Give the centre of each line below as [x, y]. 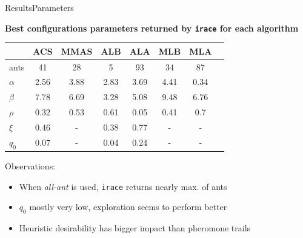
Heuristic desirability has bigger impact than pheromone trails [135, 228]
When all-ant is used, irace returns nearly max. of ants [123, 186]
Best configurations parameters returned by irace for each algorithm [152, 28]
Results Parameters [39, 7]
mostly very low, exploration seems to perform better [128, 207]
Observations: [30, 166]
